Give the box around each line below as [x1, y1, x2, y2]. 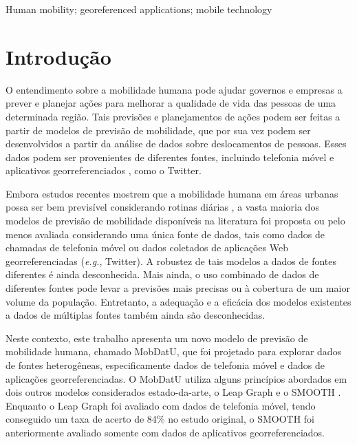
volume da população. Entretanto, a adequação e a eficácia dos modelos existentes [6, 294, 351, 308]
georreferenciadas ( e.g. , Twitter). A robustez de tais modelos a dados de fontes [6, 253, 337, 268]
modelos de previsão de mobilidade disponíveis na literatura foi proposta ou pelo [6, 213, 345, 228]
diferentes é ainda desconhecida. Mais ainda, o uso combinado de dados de [6, 267, 319, 282]
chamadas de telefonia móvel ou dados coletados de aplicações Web [6, 240, 288, 255]
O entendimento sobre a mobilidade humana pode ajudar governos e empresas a [6, 82, 343, 96]
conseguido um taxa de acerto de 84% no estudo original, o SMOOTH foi [6, 412, 315, 426]
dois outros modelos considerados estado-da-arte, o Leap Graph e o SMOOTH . [6, 385, 341, 399]
